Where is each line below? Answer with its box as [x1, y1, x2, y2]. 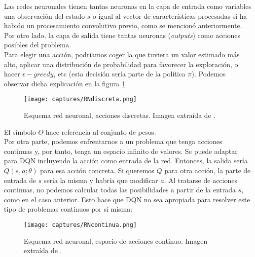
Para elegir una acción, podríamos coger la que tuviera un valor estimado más [4, 49, 240, 59]
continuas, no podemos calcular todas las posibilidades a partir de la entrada [4, 184, 236, 195]
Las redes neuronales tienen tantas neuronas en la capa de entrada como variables [4, 1, 252, 11]
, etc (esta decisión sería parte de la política [53, 69, 185, 79]
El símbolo [4, 126, 36, 137]
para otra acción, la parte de [164, 165, 251, 175]
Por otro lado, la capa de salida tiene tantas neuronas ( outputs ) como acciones [4, 30, 240, 40]
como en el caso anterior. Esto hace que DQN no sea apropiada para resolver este [4, 194, 250, 204]
